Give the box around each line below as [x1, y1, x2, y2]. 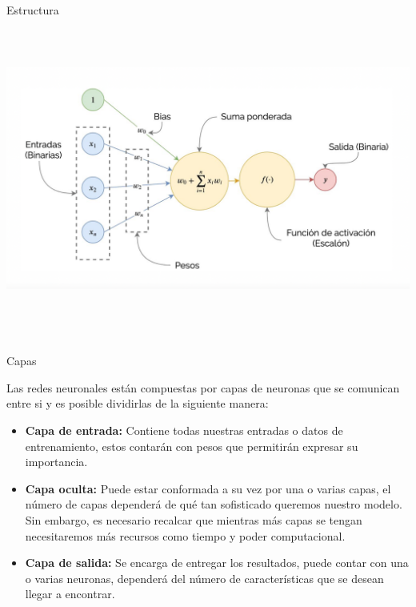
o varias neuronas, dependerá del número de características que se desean [25, 569, 384, 586]
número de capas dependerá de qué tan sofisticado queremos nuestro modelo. [25, 496, 402, 513]
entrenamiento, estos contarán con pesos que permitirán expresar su [25, 437, 358, 454]
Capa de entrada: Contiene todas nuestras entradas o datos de [25, 421, 343, 438]
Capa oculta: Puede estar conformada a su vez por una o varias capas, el [25, 480, 391, 496]
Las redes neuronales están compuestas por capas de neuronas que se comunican [6, 379, 400, 396]
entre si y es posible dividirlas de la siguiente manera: [6, 395, 269, 412]
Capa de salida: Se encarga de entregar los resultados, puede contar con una [25, 554, 409, 571]
